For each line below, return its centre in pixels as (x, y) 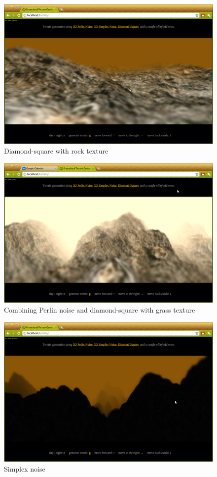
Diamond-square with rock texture (56, 151)
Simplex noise (25, 468)
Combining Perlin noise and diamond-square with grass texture (100, 310)
